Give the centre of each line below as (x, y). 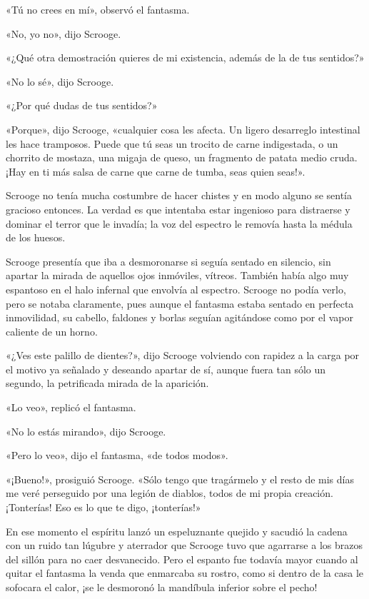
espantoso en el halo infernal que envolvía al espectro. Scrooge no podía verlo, (176, 289)
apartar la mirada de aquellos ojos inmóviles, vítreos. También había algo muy (177, 275)
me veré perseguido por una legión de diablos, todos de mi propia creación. (170, 493)
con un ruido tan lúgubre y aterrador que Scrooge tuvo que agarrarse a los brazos (184, 545)
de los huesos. (36, 237)
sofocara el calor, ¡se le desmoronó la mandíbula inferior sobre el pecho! (162, 587)
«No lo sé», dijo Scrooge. (60, 81)
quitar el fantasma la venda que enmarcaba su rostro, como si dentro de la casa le (185, 573)
